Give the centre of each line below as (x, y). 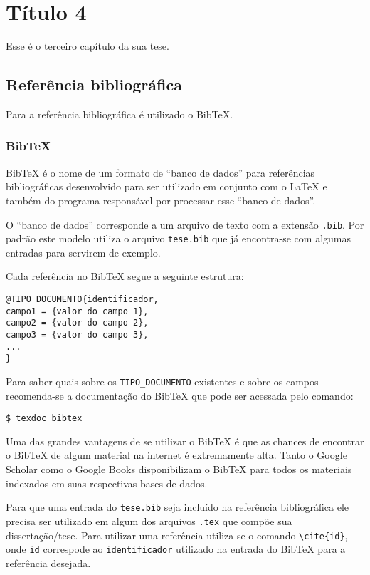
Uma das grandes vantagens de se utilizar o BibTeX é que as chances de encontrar (185, 441)
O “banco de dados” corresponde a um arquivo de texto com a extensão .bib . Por (185, 224)
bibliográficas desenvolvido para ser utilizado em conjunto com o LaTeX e (166, 186)
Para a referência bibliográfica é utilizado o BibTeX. (120, 114)
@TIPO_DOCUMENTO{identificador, (82, 300)
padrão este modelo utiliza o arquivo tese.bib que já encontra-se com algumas (178, 238)
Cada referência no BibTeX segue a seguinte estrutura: (125, 276)
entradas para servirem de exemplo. (83, 252)
